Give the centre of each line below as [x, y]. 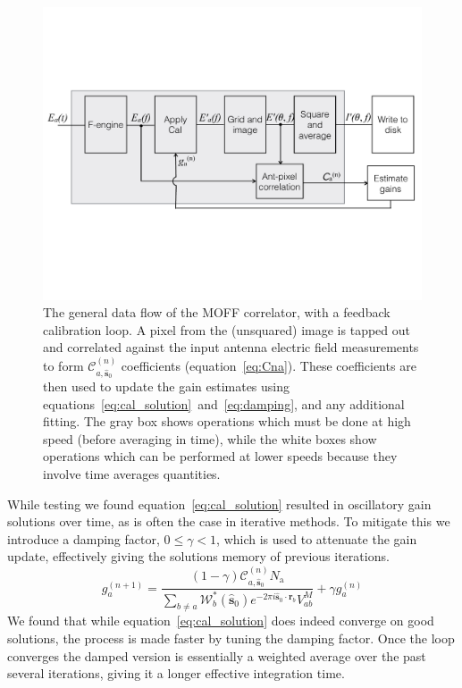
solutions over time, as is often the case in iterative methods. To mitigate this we [229, 521]
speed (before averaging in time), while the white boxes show [210, 438]
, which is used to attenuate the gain [317, 538]
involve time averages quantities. [132, 474]
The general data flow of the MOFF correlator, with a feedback [217, 312]
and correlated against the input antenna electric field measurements [231, 347]
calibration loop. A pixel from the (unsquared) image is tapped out [227, 329]
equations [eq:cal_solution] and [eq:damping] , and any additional [224, 403]
